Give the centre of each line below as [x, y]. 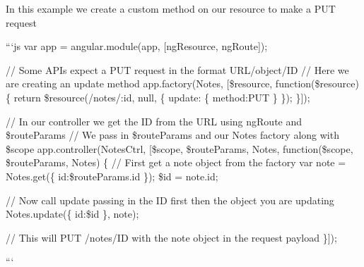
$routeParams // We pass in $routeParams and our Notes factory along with [172, 135]
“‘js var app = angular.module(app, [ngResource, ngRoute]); [137, 46]
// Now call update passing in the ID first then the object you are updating [170, 200]
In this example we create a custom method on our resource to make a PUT [171, 8]
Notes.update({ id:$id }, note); [72, 214]
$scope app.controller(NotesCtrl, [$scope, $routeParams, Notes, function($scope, [180, 148]
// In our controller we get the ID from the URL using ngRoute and [154, 121]
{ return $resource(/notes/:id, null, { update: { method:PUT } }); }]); [158, 97]
